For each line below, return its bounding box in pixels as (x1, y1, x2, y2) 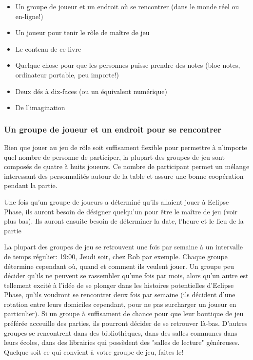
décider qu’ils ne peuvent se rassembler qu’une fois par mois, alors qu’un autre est (4, 270, 249, 281)
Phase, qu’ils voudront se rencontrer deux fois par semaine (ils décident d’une (4, 289, 235, 300)
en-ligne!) (15, 11, 43, 21)
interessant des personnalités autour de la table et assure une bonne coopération (4, 171, 244, 181)
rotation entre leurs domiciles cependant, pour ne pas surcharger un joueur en (4, 299, 236, 309)
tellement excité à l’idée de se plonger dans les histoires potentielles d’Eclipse (4, 280, 234, 290)
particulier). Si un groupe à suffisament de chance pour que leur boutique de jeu (4, 308, 244, 319)
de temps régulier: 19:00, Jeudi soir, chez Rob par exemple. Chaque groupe (4, 251, 228, 261)
